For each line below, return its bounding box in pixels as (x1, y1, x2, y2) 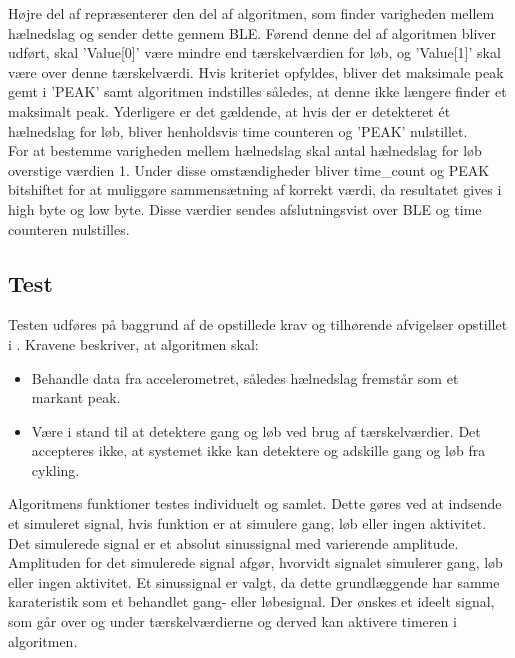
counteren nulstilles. (8, 218, 130, 239)
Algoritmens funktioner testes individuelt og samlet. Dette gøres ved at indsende (8, 493, 502, 514)
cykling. (31, 459, 80, 480)
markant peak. (31, 387, 121, 408)
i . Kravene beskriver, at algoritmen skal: (8, 333, 259, 354)
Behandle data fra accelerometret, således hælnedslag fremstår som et (31, 367, 459, 388)
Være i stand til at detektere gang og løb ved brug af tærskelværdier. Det (31, 420, 481, 441)
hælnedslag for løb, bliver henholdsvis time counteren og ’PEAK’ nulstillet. (8, 120, 468, 141)
